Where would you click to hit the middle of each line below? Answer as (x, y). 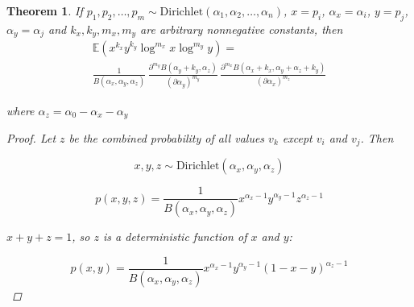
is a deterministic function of (175, 236)
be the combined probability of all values (167, 137)
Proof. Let (31, 137)
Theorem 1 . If (45, 10)
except (297, 137)
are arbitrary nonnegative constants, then (242, 29)
